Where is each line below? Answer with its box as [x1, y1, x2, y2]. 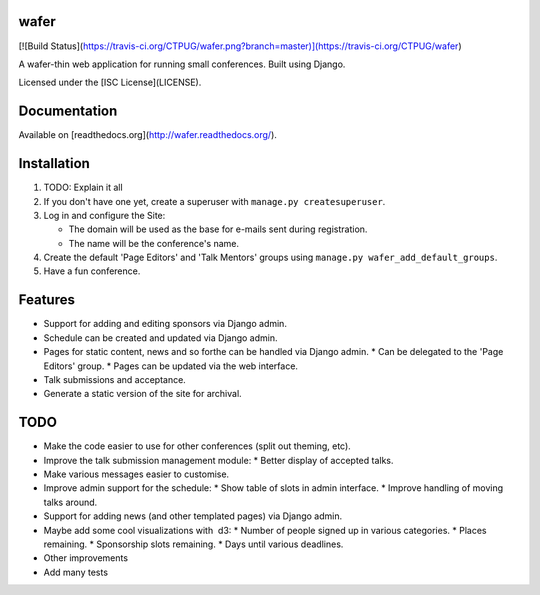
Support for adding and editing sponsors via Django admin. [43, 318, 287, 330]
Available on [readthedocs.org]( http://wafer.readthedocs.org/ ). [18, 129, 277, 141]
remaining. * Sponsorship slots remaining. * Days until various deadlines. [43, 538, 344, 550]
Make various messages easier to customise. [43, 468, 230, 480]
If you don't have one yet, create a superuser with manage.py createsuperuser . [43, 195, 386, 207]
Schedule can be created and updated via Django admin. [43, 331, 278, 344]
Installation [18, 155, 90, 172]
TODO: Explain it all [43, 181, 124, 194]
